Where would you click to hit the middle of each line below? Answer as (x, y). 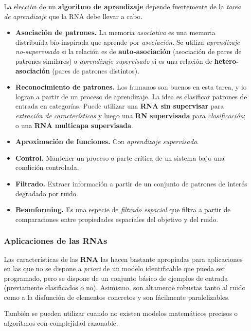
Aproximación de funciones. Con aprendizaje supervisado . (107, 141)
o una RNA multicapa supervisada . (74, 125)
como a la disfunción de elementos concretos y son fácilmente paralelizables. (117, 297)
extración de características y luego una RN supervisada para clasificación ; (130, 115)
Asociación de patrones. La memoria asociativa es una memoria (115, 32)
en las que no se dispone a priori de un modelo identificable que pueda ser (114, 268)
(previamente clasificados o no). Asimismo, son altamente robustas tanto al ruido (125, 287)
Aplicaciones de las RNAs (56, 241)
